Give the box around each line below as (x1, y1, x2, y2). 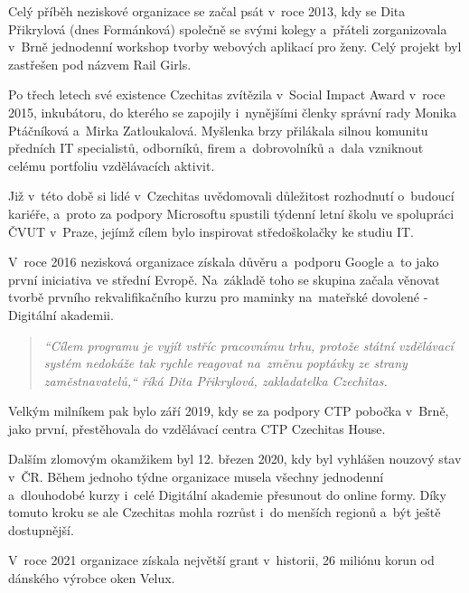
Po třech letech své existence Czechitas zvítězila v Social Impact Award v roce (8, 85, 446, 104)
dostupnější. (8, 520, 74, 539)
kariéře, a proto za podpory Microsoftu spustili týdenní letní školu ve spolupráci (8, 203, 455, 222)
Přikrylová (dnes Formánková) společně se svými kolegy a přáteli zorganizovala (8, 19, 447, 38)
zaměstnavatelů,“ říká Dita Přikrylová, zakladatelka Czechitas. (43, 371, 388, 390)
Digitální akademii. (8, 305, 114, 324)
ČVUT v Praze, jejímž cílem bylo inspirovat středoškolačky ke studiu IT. (8, 221, 414, 240)
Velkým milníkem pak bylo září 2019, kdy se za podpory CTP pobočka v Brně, (8, 401, 449, 420)
